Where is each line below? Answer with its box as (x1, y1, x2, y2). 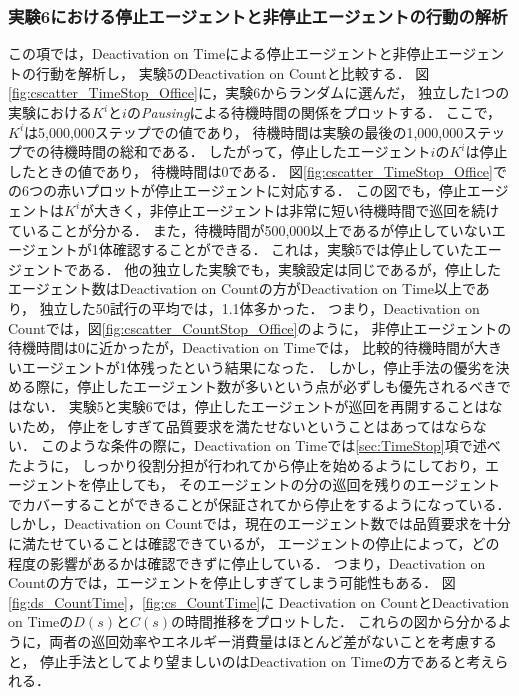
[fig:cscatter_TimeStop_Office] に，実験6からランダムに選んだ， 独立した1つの (8, 82, 510, 103)
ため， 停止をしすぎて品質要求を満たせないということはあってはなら (21, 415, 473, 436)
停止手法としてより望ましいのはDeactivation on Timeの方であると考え (40, 650, 495, 671)
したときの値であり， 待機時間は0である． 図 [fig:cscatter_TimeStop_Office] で (8, 160, 507, 181)
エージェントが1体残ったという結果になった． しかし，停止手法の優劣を (21, 356, 496, 377)
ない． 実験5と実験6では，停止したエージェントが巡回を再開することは (21, 395, 489, 416)
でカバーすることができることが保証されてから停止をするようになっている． (8, 493, 511, 514)
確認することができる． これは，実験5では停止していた (112, 239, 474, 260)
